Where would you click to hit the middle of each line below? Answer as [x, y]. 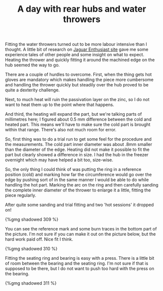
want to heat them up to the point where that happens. [60, 105]
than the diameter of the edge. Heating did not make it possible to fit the [77, 149]
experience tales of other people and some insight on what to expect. [75, 55]
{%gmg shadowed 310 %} [31, 249]
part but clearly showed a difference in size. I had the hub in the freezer [77, 155]
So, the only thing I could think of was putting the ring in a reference [73, 169]
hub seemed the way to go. [32, 65]
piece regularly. [21, 195]
